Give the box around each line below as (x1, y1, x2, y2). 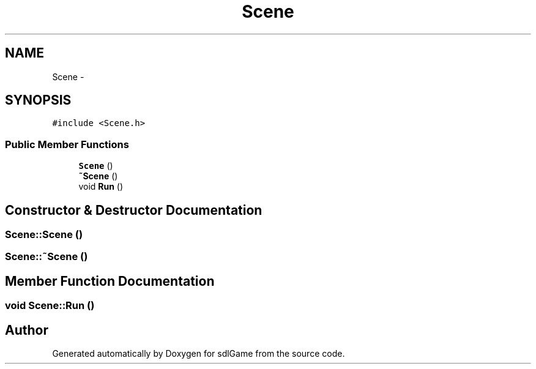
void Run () (78, 181, 124, 192)
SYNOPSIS (5, 92, 72, 108)
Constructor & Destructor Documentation (5, 202, 262, 218)
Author (5, 322, 48, 338)
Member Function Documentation (5, 273, 215, 289)
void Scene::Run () (5, 299, 95, 312)
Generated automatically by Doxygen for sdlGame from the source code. (52, 348, 345, 359)
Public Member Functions (5, 138, 129, 151)
